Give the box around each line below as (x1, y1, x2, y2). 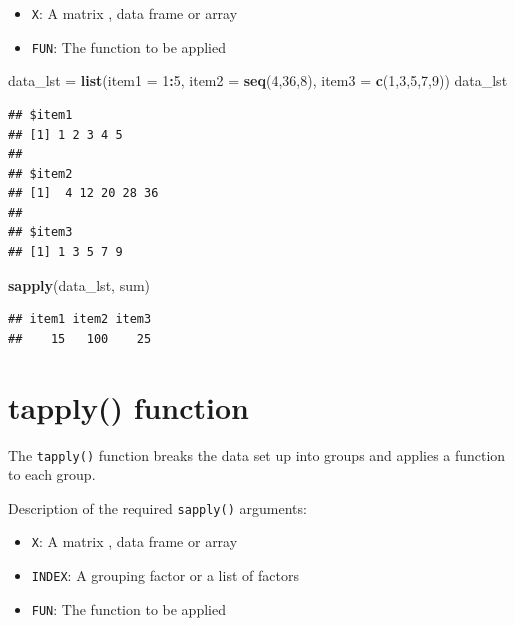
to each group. (8, 464, 96, 485)
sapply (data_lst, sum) (8, 274, 151, 295)
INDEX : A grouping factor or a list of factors (31, 565, 299, 586)
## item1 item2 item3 (8, 312, 152, 327)
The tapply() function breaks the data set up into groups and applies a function (8, 444, 506, 465)
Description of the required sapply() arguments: (8, 497, 307, 518)
